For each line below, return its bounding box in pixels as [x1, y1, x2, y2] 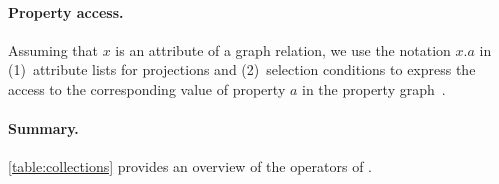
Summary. [8, 118, 79, 139]
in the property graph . [302, 78, 446, 99]
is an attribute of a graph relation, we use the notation [115, 39, 451, 60]
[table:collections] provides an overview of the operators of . [8, 156, 373, 177]
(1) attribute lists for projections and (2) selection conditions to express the [8, 59, 476, 80]
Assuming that [8, 39, 98, 60]
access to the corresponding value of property [8, 78, 286, 99]
